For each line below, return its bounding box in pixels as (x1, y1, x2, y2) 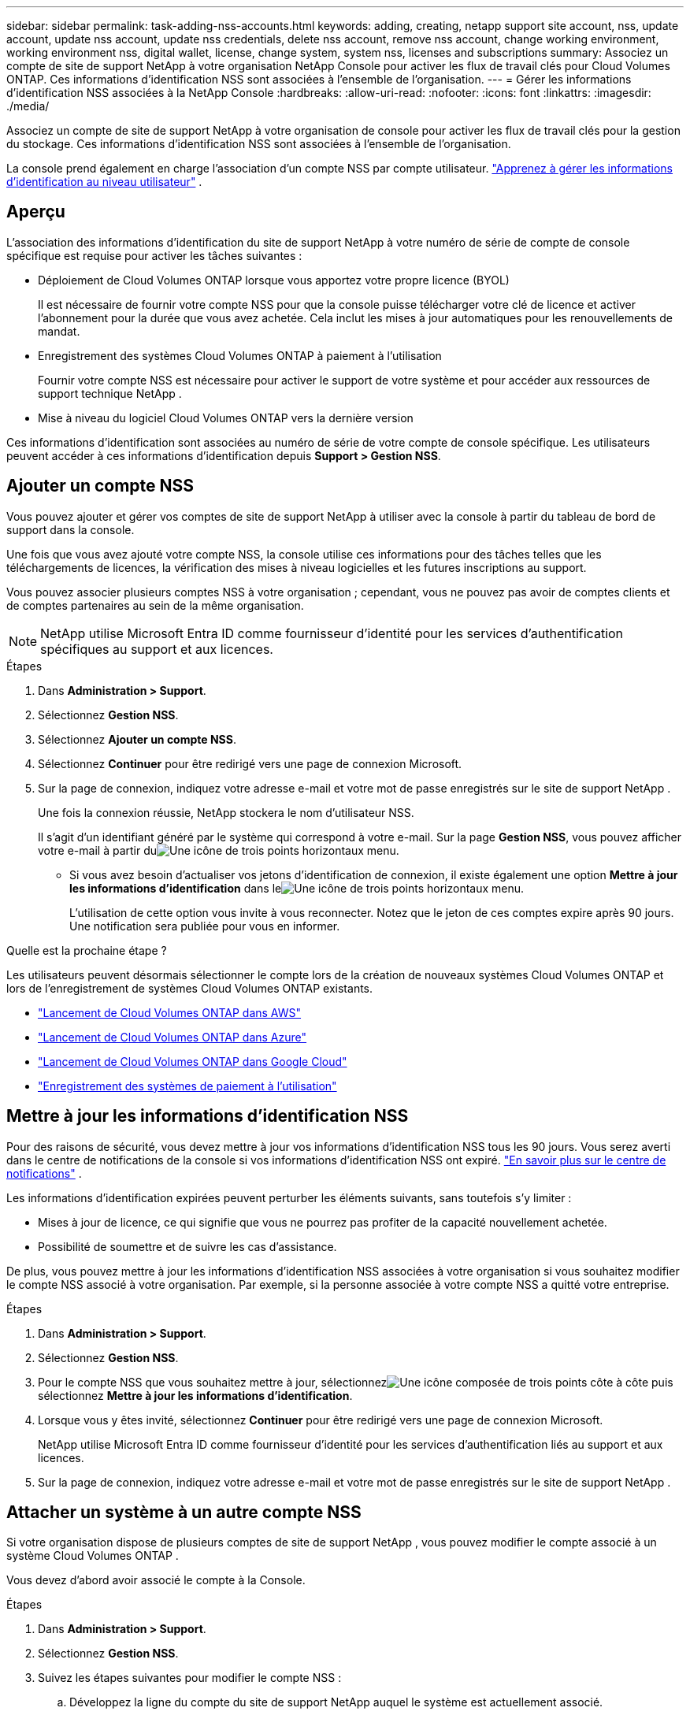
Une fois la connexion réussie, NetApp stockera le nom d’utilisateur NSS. (38, 805, 414, 819)
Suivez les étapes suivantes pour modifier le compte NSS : (38, 1671, 342, 1685)
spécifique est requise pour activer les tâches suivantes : (6, 248, 302, 262)
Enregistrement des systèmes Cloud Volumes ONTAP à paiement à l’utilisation (38, 348, 442, 362)
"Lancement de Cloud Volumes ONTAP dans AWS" (38, 1005, 302, 1019)
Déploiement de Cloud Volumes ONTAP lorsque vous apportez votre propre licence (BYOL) (38, 273, 510, 287)
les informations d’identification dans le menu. (69, 881, 525, 895)
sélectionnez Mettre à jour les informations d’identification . (38, 1388, 353, 1402)
